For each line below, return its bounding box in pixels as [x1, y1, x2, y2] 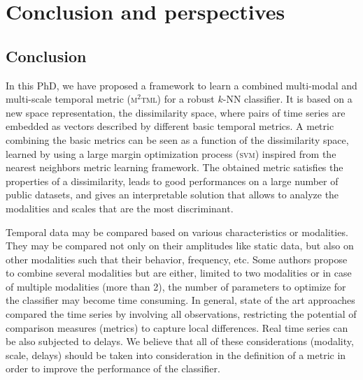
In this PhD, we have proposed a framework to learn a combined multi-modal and [6, 78, 357, 92]
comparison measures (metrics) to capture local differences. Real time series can [6, 320, 348, 335]
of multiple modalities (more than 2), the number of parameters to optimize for [6, 279, 346, 293]
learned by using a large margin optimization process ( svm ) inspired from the [6, 146, 336, 161]
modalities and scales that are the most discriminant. [6, 200, 234, 215]
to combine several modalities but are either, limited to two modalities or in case [6, 265, 352, 280]
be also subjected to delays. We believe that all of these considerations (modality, [6, 334, 354, 349]
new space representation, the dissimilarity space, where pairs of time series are [6, 105, 346, 119]
